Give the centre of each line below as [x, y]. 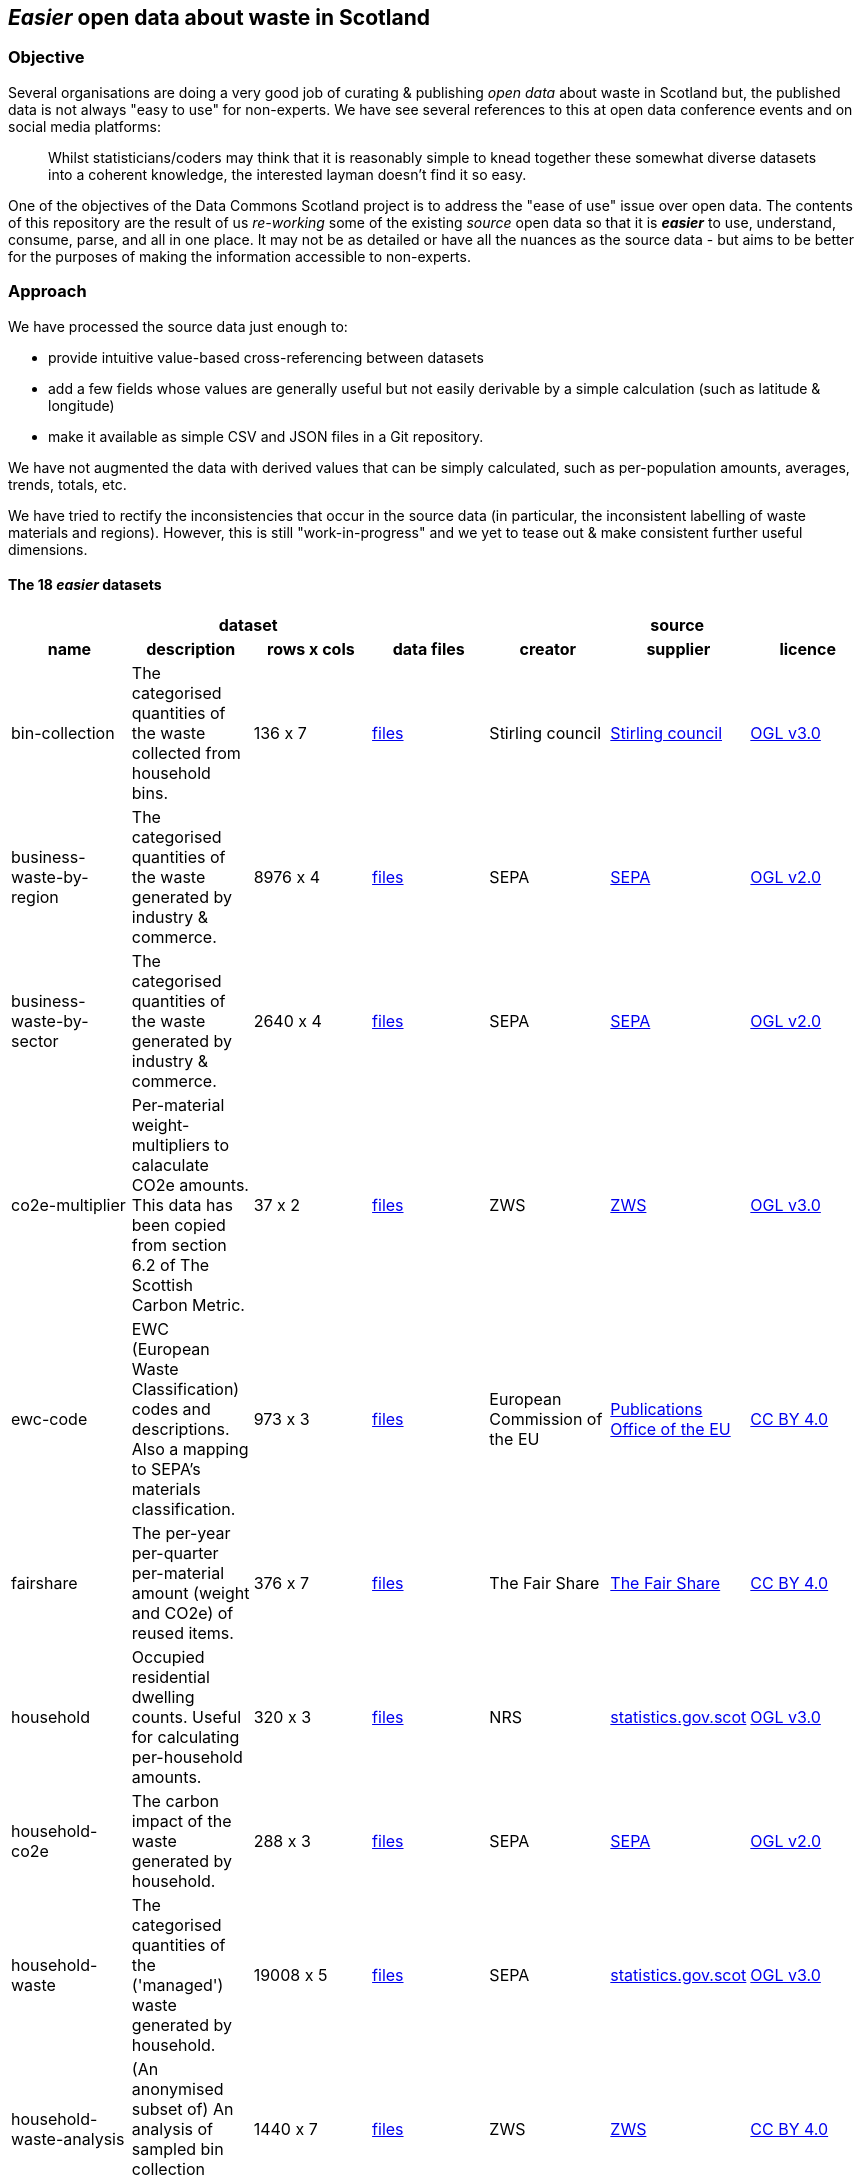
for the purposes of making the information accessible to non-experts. [239, 256]
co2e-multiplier [68, 1204]
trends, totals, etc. [67, 484]
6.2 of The [170, 1264]
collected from [186, 752]
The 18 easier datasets [85, 585]
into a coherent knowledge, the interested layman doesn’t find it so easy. [287, 174]
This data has [182, 1204]
